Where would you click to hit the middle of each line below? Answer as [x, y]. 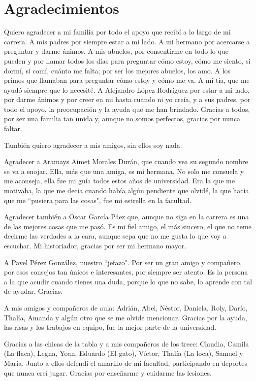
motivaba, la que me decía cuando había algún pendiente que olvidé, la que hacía [127, 190]
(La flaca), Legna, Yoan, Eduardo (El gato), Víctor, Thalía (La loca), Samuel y [124, 353]
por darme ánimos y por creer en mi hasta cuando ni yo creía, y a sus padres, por [127, 99]
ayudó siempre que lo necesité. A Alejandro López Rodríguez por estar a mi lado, [127, 89]
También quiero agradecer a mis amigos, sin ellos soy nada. [93, 145]
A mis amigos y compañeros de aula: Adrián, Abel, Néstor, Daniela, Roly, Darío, [126, 307]
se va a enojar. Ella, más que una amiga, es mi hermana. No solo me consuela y [124, 171]
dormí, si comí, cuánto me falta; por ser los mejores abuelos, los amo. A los [117, 70]
